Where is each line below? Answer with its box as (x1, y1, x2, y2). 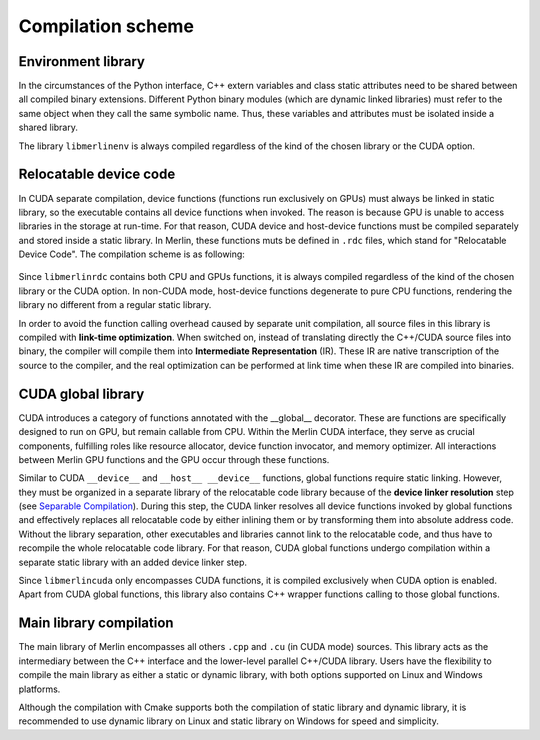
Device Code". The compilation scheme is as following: (18, 248, 245, 260)
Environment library (18, 53, 145, 70)
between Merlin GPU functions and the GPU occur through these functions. (18, 453, 330, 465)
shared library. (18, 121, 79, 134)
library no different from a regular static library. (18, 299, 212, 311)
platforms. (18, 683, 61, 695)
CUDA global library (18, 385, 145, 402)
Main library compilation (18, 615, 174, 632)
